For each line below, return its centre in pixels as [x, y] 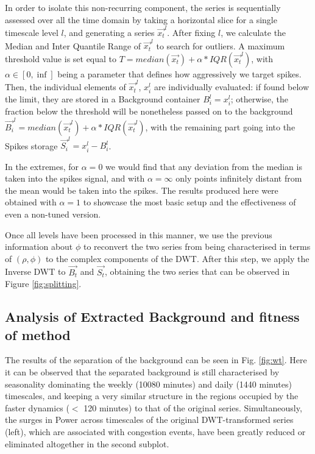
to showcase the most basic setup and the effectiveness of [189, 202]
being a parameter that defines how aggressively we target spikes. [179, 73]
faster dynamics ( [37, 407]
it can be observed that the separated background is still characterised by [142, 371]
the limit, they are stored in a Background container [103, 99]
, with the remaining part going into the [220, 126]
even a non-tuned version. [53, 214]
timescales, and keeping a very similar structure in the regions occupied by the [152, 396]
